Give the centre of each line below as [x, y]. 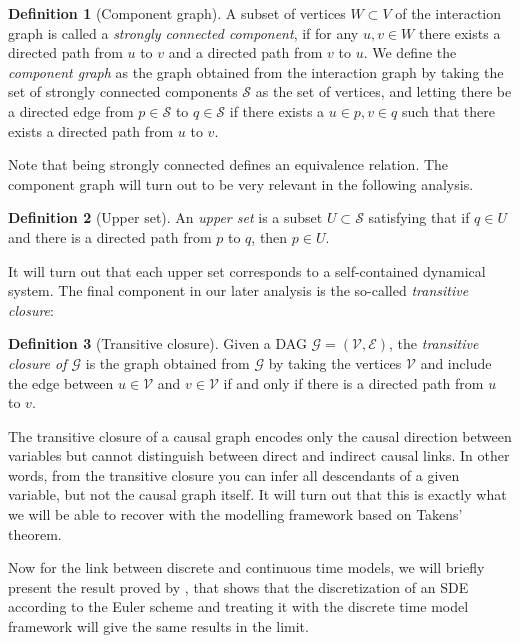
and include [456, 362]
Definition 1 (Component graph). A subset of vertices [177, 13]
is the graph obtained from [167, 362]
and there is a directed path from [110, 236]
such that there [448, 110]
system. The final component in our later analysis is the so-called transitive [238, 290]
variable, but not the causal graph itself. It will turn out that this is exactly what [257, 494]
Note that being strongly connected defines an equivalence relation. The [228, 164]
